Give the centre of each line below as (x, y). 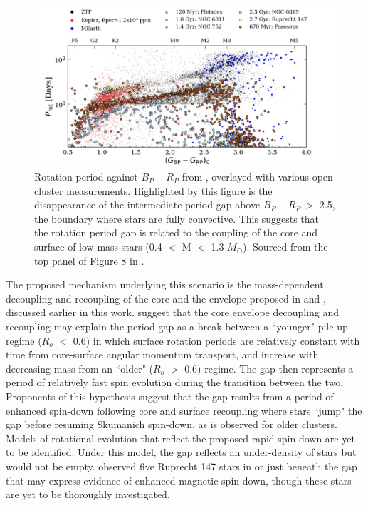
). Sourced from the (285, 247)
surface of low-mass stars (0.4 (98, 247)
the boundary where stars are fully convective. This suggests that (177, 218)
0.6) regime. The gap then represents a (269, 368)
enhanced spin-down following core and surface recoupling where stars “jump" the (184, 410)
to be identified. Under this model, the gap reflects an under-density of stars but (181, 452)
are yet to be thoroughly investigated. (88, 494)
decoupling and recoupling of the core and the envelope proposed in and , (166, 298)
